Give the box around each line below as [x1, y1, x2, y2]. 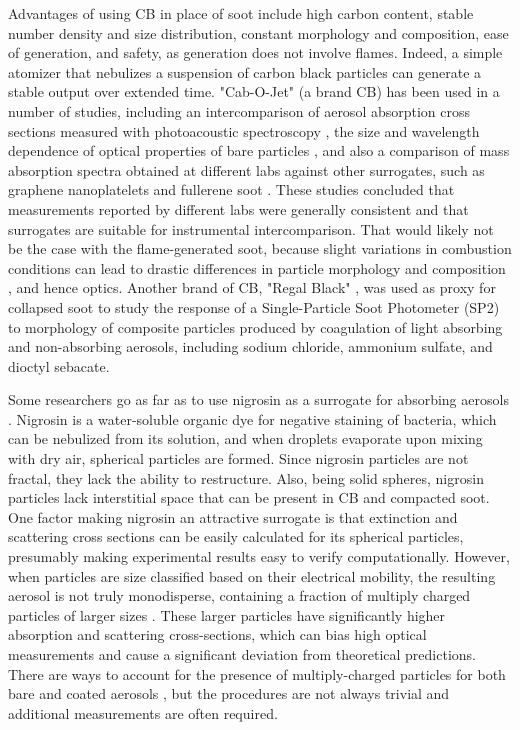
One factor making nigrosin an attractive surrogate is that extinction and [8, 506, 458, 527]
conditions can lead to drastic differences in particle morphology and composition [8, 257, 506, 278]
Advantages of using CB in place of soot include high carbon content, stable [8, 3, 474, 23]
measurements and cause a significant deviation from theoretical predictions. [8, 644, 476, 664]
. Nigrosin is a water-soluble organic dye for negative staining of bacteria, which [8, 408, 497, 429]
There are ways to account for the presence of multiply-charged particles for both [8, 663, 506, 684]
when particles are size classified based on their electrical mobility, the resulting [8, 565, 496, 586]
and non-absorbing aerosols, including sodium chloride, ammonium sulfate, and [8, 336, 493, 357]
